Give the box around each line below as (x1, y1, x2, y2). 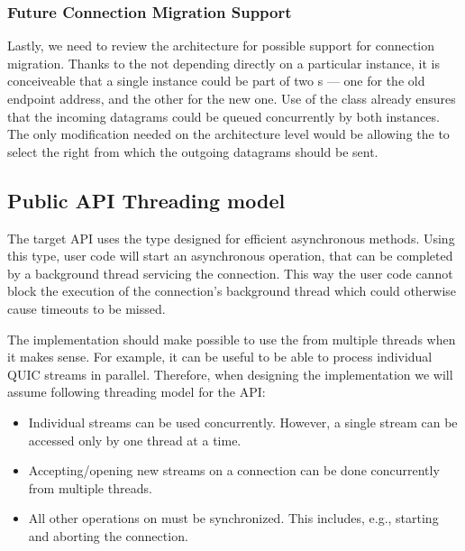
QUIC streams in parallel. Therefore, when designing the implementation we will (7, 364, 453, 383)
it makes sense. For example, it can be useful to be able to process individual (7, 347, 433, 366)
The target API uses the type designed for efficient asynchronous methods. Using (7, 228, 455, 247)
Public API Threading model (7, 186, 286, 214)
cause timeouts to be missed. (7, 298, 166, 317)
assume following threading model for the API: (7, 382, 266, 401)
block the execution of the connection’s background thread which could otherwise (7, 281, 457, 300)
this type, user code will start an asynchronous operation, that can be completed (7, 246, 453, 265)
